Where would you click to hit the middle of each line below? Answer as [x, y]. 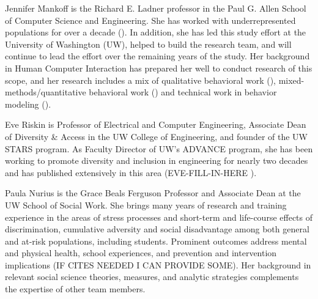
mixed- [291, 80]
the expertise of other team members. [75, 289]
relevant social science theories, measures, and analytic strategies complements [152, 277]
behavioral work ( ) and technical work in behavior [183, 92]
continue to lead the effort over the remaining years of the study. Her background [157, 56]
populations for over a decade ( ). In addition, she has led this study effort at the [156, 32]
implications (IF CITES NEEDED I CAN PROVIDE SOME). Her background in [158, 264]
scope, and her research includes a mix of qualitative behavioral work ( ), [140, 80]
